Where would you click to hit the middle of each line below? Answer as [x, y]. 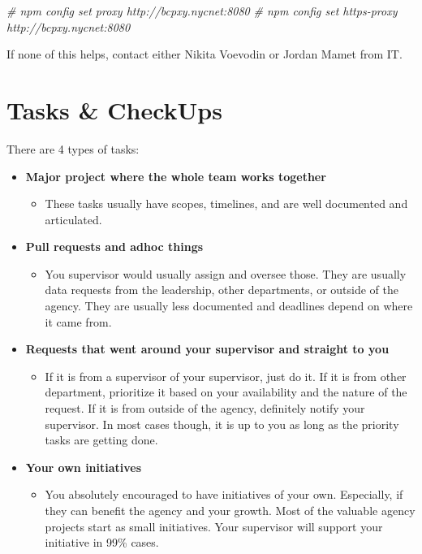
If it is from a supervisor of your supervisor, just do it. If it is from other [226, 376]
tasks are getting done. [101, 440]
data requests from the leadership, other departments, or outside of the [222, 290]
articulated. [73, 219]
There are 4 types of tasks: [73, 148]
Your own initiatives [84, 467]
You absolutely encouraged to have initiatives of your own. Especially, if [224, 494]
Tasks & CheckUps [114, 109]
